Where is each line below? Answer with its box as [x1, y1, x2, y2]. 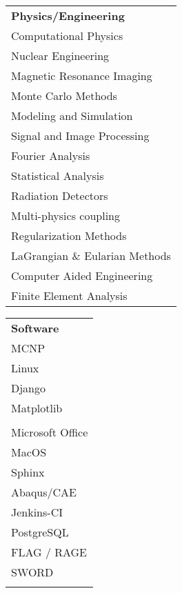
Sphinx [11, 464, 45, 480]
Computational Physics [11, 28, 123, 43]
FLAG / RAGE [11, 544, 88, 560]
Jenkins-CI [11, 504, 63, 520]
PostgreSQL [11, 524, 69, 540]
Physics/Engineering [11, 8, 125, 23]
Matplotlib [11, 400, 63, 416]
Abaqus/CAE [11, 484, 77, 500]
